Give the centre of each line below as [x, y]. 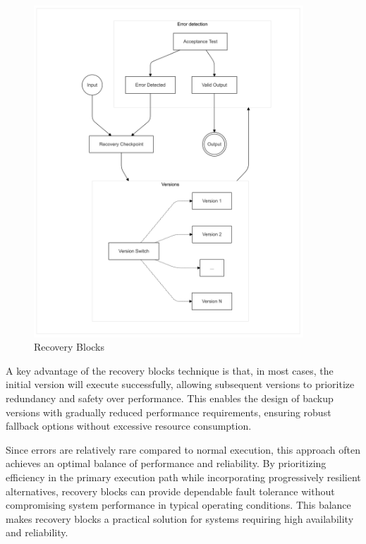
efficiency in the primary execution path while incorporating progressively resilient [183, 477]
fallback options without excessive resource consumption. [129, 426]
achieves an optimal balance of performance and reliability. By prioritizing [166, 463]
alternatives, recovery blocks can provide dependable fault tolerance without [170, 491]
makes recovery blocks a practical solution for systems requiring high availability [180, 518]
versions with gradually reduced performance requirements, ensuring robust [169, 412]
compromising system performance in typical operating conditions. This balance [178, 505]
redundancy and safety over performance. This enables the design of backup [170, 398]
